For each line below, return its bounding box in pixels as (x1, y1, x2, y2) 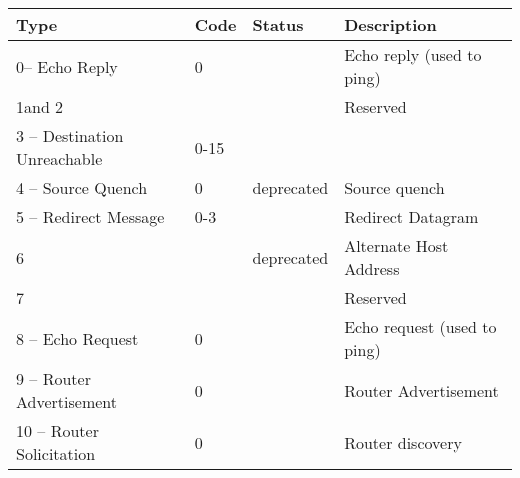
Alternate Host (344, 234, 449, 257)
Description (344, 13, 437, 36)
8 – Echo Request (16, 326, 139, 350)
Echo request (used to (344, 315, 497, 338)
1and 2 (16, 95, 64, 118)
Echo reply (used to (344, 43, 482, 66)
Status (252, 13, 304, 36)
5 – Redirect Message (16, 205, 165, 228)
